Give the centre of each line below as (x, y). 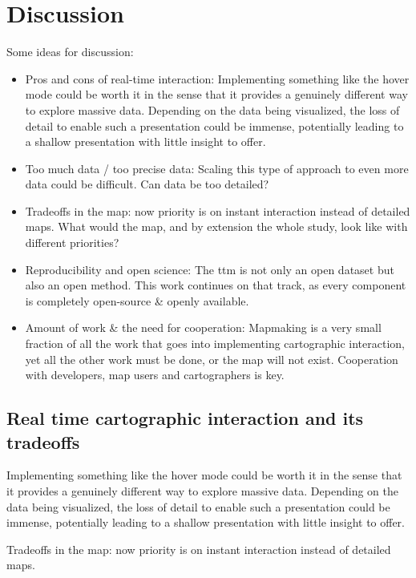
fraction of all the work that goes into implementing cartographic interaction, (215, 344)
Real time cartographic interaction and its (185, 418)
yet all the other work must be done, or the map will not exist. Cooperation (212, 359)
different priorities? (72, 243)
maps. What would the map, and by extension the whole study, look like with (216, 226)
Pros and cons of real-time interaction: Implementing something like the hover (217, 78)
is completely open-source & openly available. (137, 300)
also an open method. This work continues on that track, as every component (216, 285)
